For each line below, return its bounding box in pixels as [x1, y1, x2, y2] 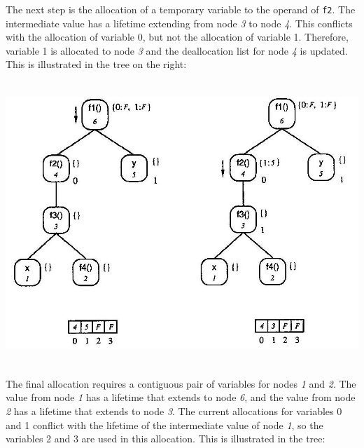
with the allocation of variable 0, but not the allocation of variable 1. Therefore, [6, 29, 349, 44]
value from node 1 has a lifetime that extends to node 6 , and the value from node [6, 390, 356, 405]
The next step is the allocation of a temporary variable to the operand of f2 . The [6, 2, 356, 16]
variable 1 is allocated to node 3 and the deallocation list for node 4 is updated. [6, 43, 348, 57]
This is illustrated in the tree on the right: [6, 57, 187, 72]
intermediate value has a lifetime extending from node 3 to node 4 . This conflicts [6, 15, 353, 30]
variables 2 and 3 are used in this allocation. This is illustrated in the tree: [6, 431, 325, 446]
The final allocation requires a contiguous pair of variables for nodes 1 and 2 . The [6, 376, 356, 391]
